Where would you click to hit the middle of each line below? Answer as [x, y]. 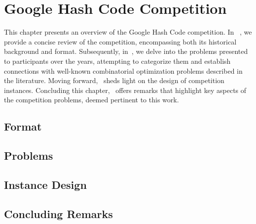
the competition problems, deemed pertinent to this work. [91, 100]
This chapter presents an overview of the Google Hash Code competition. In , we [128, 32]
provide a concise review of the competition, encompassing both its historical [120, 41]
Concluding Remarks [58, 213]
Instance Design [45, 184]
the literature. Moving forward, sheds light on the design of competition [114, 80]
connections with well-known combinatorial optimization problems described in [123, 70]
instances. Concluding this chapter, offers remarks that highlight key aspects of [125, 90]
